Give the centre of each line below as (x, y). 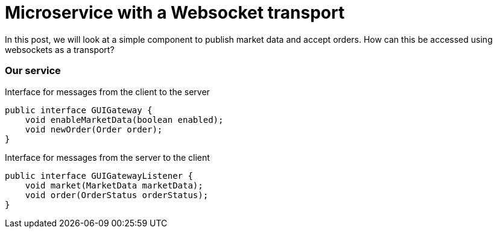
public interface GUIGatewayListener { (99, 176)
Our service (33, 71)
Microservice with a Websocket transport (175, 13)
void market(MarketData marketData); (114, 185)
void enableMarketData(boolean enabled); (124, 120)
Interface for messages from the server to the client (107, 157)
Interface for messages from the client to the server (107, 92)
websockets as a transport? (60, 49)
